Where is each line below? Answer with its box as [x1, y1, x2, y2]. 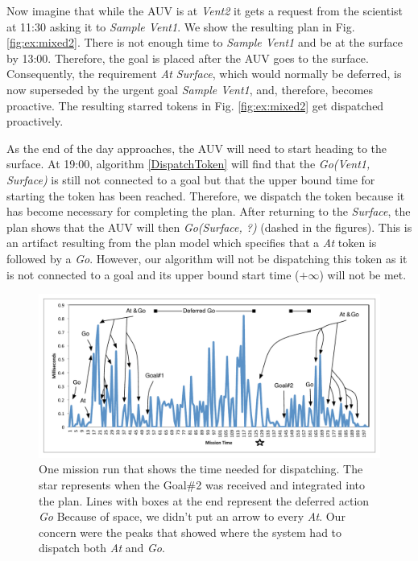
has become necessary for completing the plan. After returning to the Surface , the [6, 203, 411, 220]
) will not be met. [319, 266, 407, 283]
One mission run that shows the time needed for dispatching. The [39, 460, 363, 477]
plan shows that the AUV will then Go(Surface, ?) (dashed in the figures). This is [6, 218, 412, 235]
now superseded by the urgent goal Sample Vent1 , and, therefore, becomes [6, 80, 374, 97]
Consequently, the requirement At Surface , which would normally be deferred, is [6, 65, 402, 82]
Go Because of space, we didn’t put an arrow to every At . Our [39, 508, 346, 525]
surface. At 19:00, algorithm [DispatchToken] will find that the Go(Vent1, [6, 155, 370, 172]
